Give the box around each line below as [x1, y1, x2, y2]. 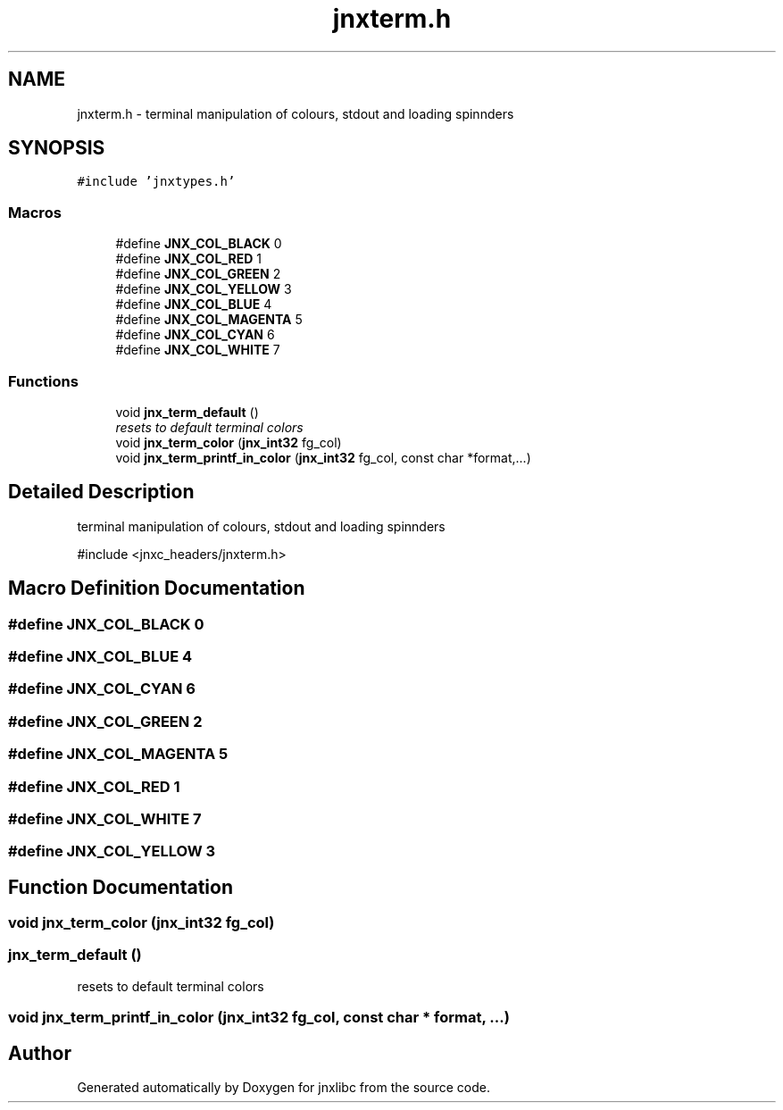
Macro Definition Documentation [8, 577, 305, 600]
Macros [8, 203, 62, 221]
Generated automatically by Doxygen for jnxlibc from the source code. [77, 1080, 490, 1096]
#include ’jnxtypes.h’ [77, 174, 236, 189]
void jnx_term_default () [115, 404, 259, 420]
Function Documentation [8, 875, 233, 898]
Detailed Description [8, 480, 195, 504]
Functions [8, 371, 79, 390]
